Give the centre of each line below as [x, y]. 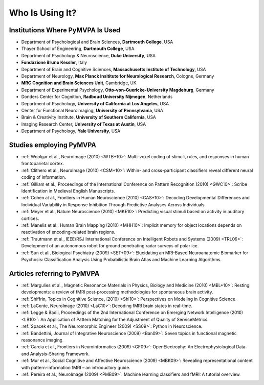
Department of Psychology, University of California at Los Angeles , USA [95, 103]
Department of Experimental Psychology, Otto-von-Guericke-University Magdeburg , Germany [118, 90]
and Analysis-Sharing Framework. [55, 354]
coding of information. [44, 177]
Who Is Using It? [43, 13]
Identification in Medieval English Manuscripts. [68, 191]
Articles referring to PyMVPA [54, 274]
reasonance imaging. [42, 340]
